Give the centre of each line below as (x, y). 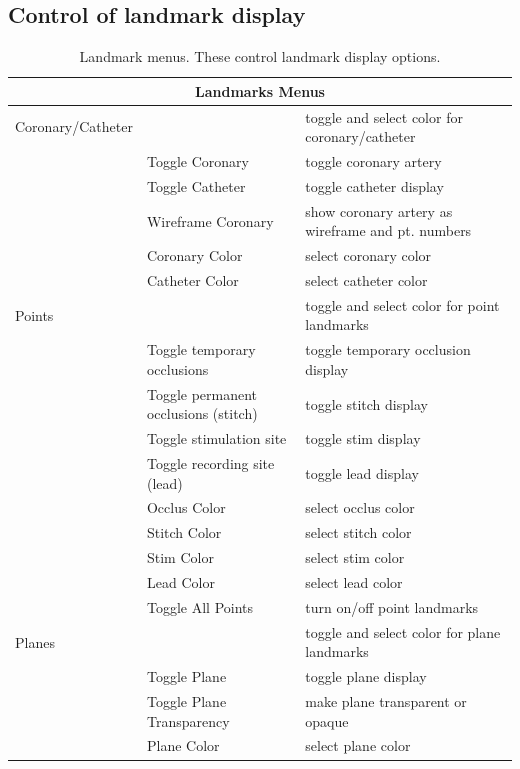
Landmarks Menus (260, 90)
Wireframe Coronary (210, 220)
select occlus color (360, 507)
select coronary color (368, 255)
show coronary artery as (379, 210)
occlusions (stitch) (202, 413)
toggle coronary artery (373, 161)
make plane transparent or (386, 700)
